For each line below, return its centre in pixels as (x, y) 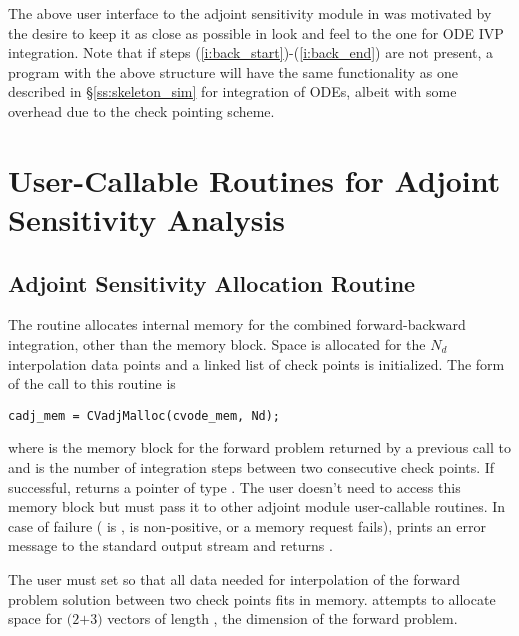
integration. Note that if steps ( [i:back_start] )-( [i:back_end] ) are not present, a (251, 52)
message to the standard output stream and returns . (170, 545)
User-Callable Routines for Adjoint (254, 179)
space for (35, 618)
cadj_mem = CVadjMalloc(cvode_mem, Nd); (144, 415)
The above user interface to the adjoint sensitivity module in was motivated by (250, 13)
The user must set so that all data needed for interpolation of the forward (234, 578)
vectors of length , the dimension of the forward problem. (282, 618)
